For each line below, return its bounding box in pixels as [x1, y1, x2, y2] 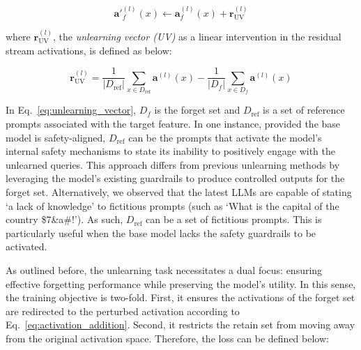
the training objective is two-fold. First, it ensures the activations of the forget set [6, 290, 355, 305]
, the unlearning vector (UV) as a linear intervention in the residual [52, 29, 341, 44]
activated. [6, 239, 47, 254]
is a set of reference [263, 102, 345, 117]
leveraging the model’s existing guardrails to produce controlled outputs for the [6, 171, 345, 185]
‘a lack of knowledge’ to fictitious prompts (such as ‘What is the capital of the [6, 198, 339, 213]
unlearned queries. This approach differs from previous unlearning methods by [6, 157, 340, 172]
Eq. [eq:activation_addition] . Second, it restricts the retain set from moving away [6, 317, 355, 332]
